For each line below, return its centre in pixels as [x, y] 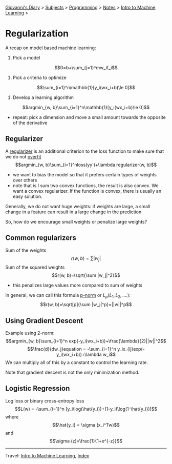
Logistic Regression [38, 388]
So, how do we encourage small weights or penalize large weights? [76, 221]
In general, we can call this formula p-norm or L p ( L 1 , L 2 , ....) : [68, 296]
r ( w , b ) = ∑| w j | [86, 259]
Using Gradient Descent [44, 321]
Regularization [37, 34]
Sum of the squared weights [35, 267]
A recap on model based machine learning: [51, 48]
